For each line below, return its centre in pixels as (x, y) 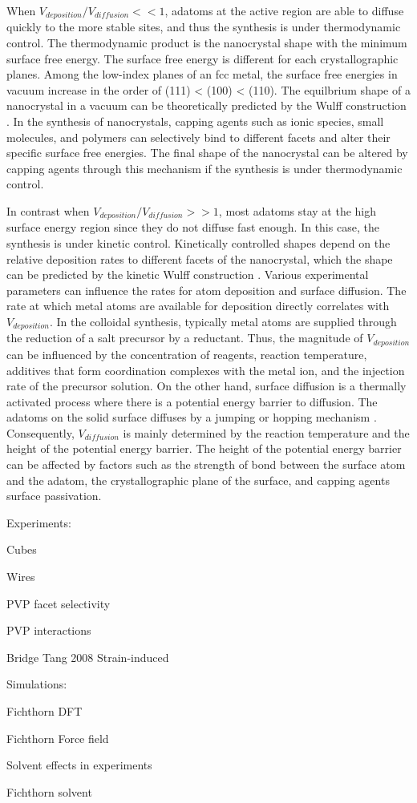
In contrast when (48, 210)
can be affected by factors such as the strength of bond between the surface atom (206, 464)
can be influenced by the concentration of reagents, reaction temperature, (187, 354)
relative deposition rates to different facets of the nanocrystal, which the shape (200, 258)
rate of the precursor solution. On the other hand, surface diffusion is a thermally (206, 386)
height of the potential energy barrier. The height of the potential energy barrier (204, 448)
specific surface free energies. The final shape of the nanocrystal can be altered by (207, 153)
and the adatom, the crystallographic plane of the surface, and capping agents (198, 480)
